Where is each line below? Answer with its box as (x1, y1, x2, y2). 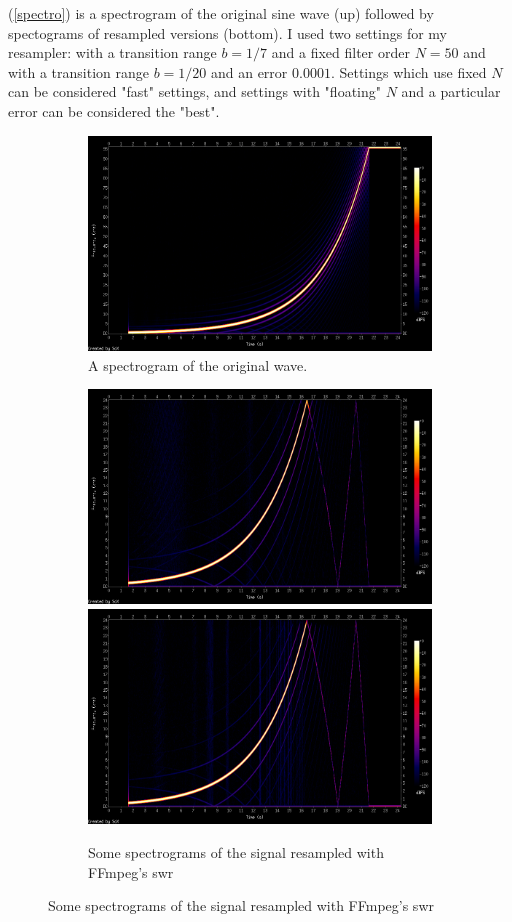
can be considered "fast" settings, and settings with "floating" (8, 81, 382, 102)
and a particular (401, 81, 501, 102)
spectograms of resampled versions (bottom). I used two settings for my (8, 22, 447, 43)
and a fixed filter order (271, 42, 410, 63)
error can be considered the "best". (8, 100, 220, 121)
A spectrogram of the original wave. (88, 354, 308, 375)
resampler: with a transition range (8, 42, 217, 63)
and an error (210, 61, 288, 82)
